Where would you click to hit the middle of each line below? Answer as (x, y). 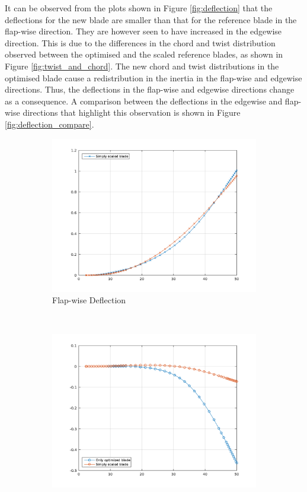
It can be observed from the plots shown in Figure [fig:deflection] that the (139, 8)
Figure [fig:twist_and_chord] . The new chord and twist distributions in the (142, 66)
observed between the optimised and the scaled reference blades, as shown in (144, 54)
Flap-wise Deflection (89, 300)
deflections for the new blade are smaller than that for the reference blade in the (151, 19)
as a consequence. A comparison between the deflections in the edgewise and (144, 101)
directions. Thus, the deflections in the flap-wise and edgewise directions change (150, 89)
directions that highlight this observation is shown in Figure (132, 112)
